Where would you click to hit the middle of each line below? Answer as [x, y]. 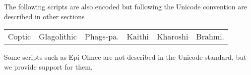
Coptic [20, 37]
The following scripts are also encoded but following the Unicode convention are [125, 6]
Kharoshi [173, 37]
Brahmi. [210, 37]
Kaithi [138, 37]
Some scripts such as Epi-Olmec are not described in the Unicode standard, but [125, 57]
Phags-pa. [102, 37]
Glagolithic [58, 37]
